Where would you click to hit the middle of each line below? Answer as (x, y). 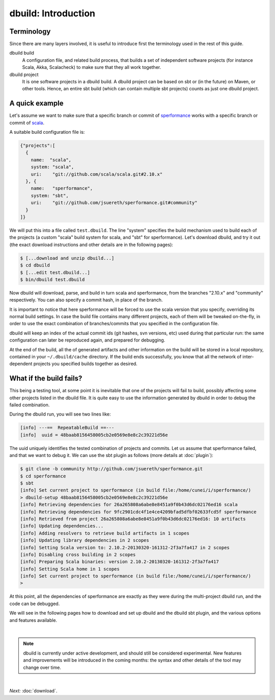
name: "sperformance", (62, 188)
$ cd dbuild (35, 265)
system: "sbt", (50, 196)
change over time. (42, 667)
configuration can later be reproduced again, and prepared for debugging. (87, 340)
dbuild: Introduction (52, 13)
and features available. (33, 620)
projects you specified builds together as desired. (85, 364)
